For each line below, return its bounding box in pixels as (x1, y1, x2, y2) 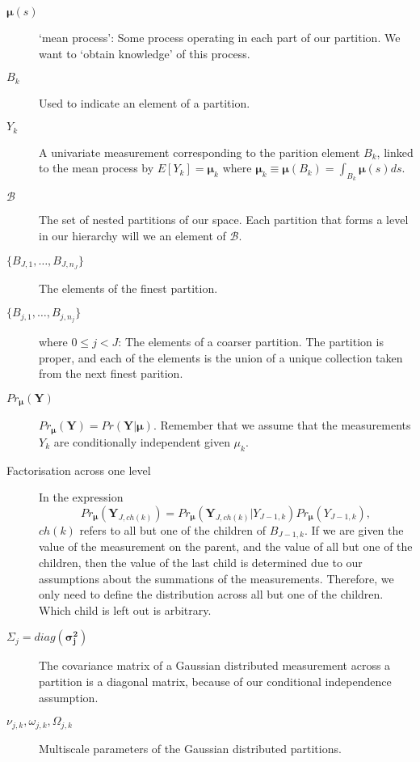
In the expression (39, 489, 124, 506)
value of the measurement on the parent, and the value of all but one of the (39, 538, 413, 555)
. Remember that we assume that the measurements (153, 417, 411, 434)
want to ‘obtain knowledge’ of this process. (39, 44, 250, 61)
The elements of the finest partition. (39, 279, 218, 296)
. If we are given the (304, 521, 404, 538)
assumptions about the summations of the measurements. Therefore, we (39, 569, 394, 586)
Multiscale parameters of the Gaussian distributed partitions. (39, 739, 342, 756)
